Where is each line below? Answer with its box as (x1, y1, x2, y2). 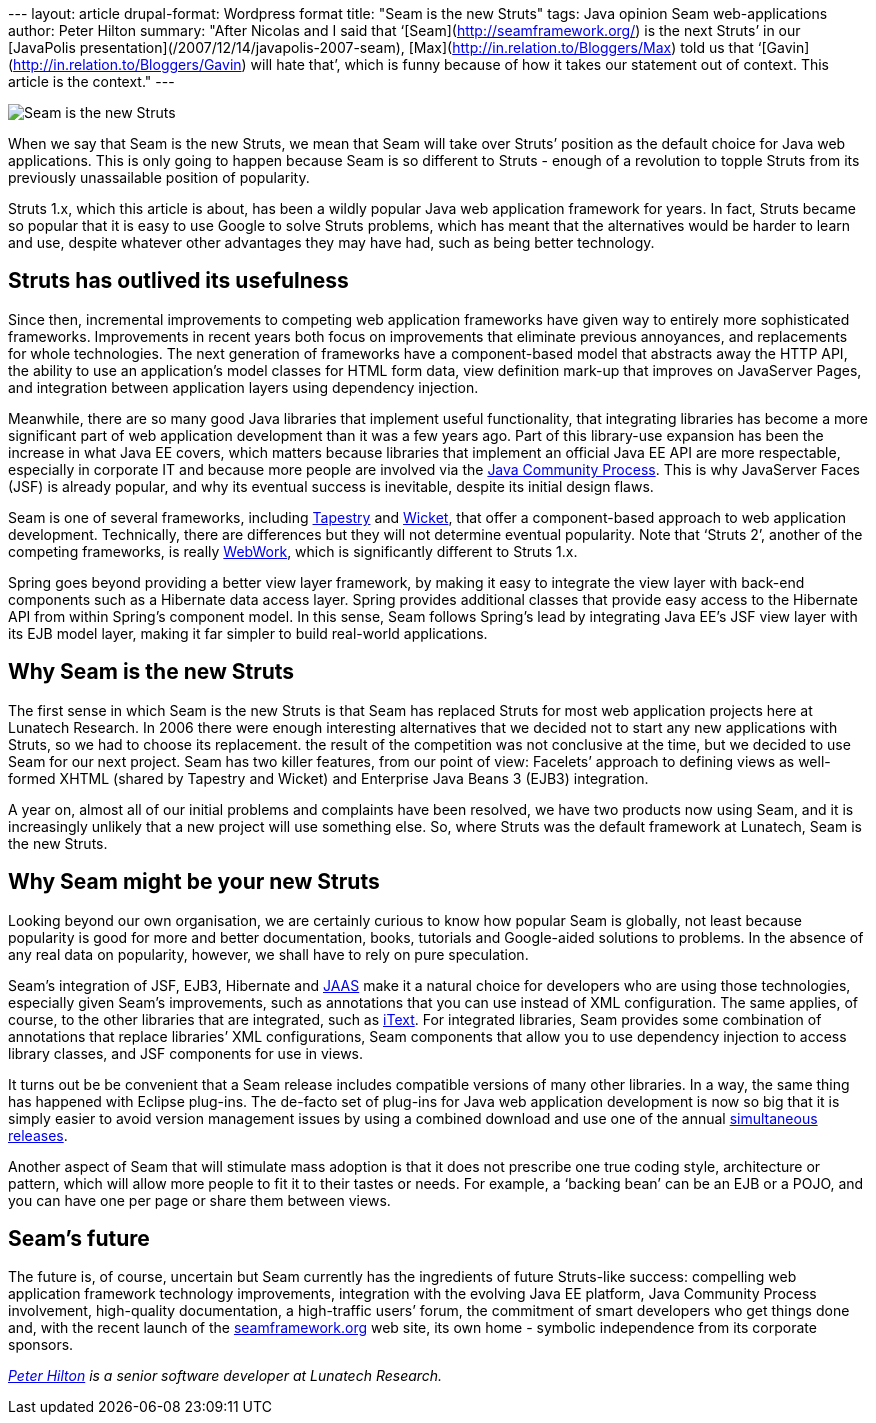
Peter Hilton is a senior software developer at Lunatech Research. (8, 1367, 443, 1385)
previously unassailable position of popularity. (8, 169, 310, 186)
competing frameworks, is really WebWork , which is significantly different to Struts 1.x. (8, 542, 578, 560)
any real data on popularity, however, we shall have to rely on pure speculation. (8, 945, 529, 963)
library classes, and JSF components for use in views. (8, 1044, 364, 1062)
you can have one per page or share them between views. (8, 1191, 391, 1209)
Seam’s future (8, 1225, 150, 1251)
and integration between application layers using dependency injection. (8, 378, 479, 396)
